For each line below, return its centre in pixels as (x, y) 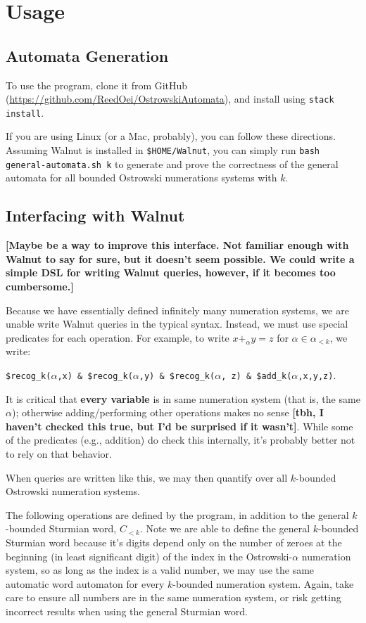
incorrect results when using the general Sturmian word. (127, 611)
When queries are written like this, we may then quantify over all (147, 477)
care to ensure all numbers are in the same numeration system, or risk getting (173, 597)
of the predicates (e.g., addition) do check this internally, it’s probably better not (181, 440)
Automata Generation (87, 55)
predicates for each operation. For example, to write (118, 337)
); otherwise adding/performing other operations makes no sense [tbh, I (168, 412)
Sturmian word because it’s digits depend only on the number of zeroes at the (174, 542)
